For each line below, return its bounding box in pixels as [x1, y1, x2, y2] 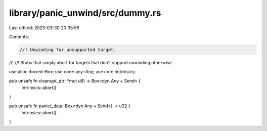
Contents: [9, 34, 29, 40]
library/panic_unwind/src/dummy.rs [9, 7, 161, 18]
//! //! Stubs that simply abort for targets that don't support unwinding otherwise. [9, 59, 173, 65]
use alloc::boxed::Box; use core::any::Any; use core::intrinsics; [9, 69, 136, 75]
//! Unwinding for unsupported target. [19, 47, 116, 52]
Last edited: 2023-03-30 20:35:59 [9, 25, 80, 31]
